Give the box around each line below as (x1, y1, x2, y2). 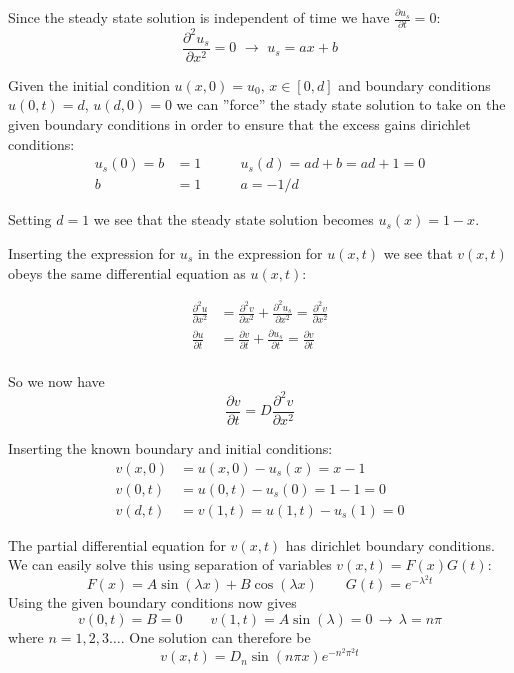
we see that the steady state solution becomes (93, 209, 374, 230)
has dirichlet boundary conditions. (285, 534, 495, 555)
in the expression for (197, 242, 323, 263)
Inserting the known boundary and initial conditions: (8, 437, 333, 458)
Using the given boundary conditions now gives (8, 592, 297, 613)
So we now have (8, 370, 105, 391)
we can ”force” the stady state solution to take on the (176, 94, 506, 115)
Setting (8, 209, 52, 230)
